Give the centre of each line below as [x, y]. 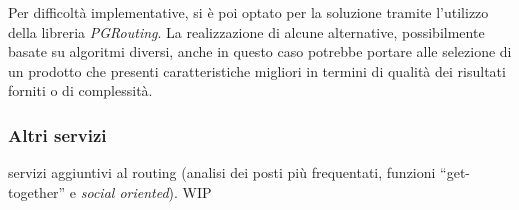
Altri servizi [57, 134]
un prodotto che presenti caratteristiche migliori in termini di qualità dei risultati [257, 70]
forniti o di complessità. [80, 90]
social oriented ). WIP [146, 191]
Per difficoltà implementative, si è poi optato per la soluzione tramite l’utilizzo [248, 12]
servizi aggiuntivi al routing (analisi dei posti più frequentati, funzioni [222, 172]
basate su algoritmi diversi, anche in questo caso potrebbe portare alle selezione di [260, 51]
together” [37, 191]
